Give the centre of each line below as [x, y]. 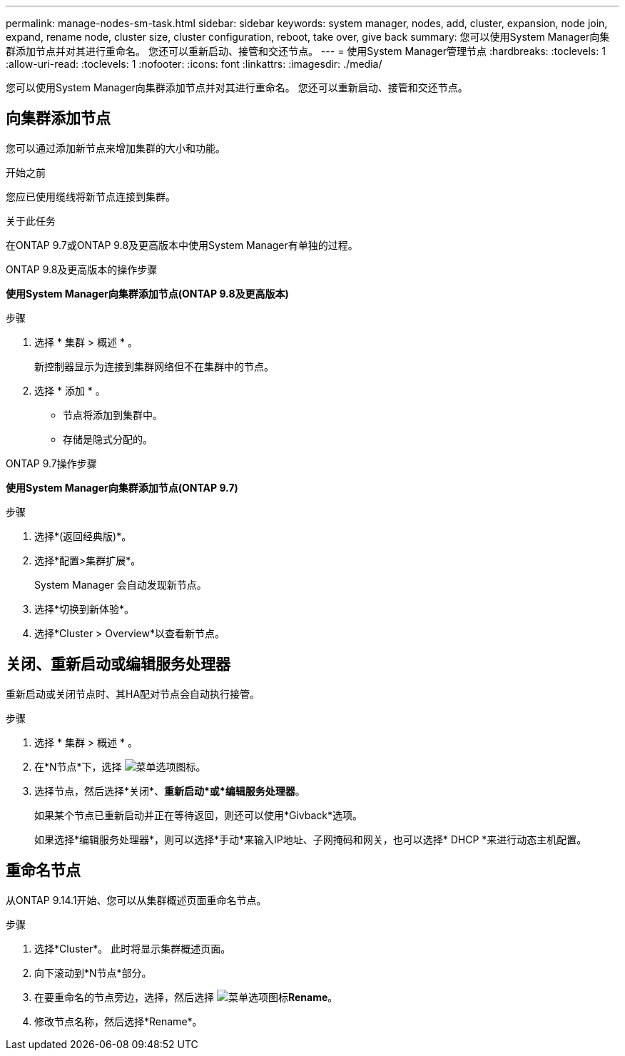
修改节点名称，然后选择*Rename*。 [118, 1021]
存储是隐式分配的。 [108, 439]
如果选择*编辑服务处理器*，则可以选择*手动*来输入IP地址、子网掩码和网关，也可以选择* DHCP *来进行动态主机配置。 [311, 839]
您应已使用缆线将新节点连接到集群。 [91, 196]
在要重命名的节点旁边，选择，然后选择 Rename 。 [186, 997]
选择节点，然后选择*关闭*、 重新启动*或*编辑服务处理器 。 [170, 791]
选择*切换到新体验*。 [85, 609]
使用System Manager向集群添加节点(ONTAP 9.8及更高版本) [147, 293]
